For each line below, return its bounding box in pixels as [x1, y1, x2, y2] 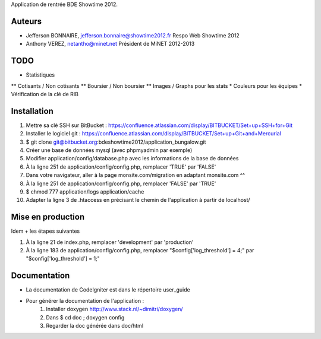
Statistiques [26, 71, 55, 78]
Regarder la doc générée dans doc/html [46, 322, 144, 329]
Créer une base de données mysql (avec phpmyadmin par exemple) [26, 147, 193, 154]
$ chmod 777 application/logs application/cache [26, 188, 144, 195]
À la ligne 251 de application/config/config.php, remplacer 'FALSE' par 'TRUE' [26, 180, 216, 187]
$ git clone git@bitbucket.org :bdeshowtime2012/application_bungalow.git [26, 138, 206, 145]
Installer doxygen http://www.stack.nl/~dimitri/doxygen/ [46, 306, 184, 313]
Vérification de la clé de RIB [11, 90, 79, 97]
